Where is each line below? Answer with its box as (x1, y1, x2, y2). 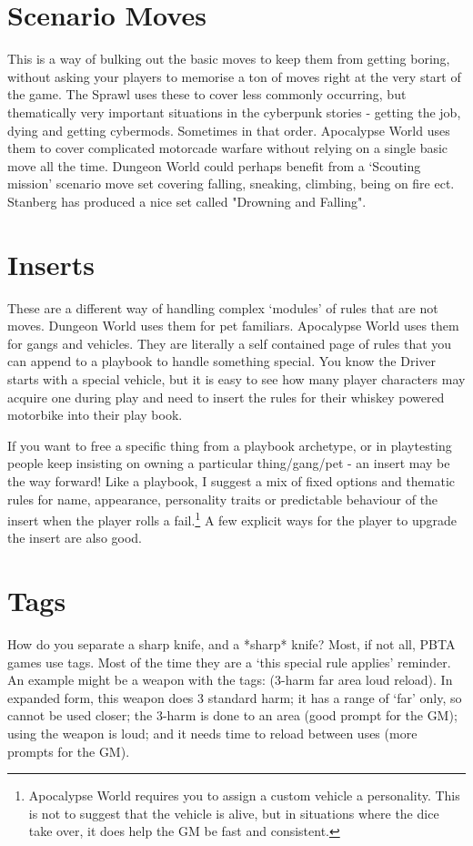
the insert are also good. (7, 528, 143, 547)
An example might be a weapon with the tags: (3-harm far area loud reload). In (7, 670, 453, 689)
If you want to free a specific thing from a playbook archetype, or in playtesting (7, 435, 452, 454)
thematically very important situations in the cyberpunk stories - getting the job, (7, 102, 461, 121)
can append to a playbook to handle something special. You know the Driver (7, 352, 437, 371)
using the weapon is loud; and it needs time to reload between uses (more (7, 724, 418, 743)
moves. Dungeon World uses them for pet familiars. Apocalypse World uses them (7, 316, 459, 335)
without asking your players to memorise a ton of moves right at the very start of (7, 66, 461, 86)
